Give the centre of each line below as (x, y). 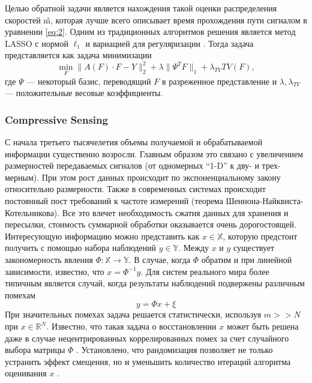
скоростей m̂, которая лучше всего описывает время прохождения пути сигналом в (156, 20)
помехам (20, 294)
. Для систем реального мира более (205, 271)
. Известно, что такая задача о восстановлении (131, 326)
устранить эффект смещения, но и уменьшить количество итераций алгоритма (148, 361)
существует (254, 248)
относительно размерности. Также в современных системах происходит (135, 189)
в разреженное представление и (219, 81)
